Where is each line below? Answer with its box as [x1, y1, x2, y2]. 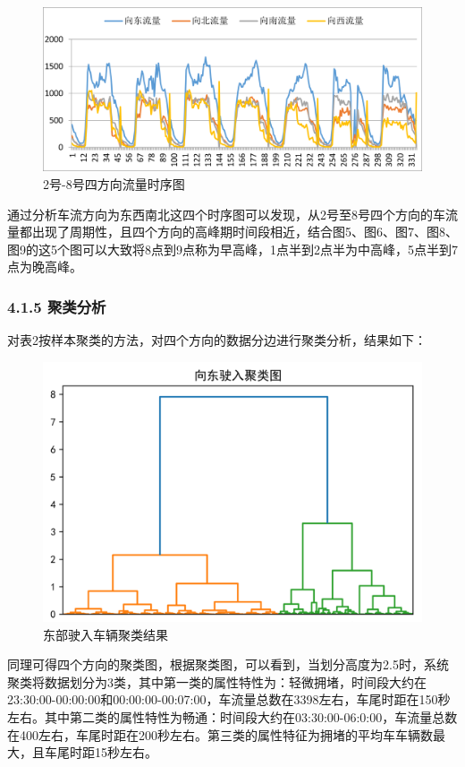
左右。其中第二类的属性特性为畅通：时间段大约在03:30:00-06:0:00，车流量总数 [7, 708, 458, 727]
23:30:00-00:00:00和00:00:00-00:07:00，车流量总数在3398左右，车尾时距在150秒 [7, 690, 451, 709]
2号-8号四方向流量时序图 [43, 175, 185, 194]
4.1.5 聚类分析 [7, 295, 106, 317]
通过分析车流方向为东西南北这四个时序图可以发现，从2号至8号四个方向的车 [7, 204, 445, 223]
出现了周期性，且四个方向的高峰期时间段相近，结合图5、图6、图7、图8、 [31, 222, 458, 241]
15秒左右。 [94, 743, 157, 762]
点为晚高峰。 [7, 257, 82, 276]
